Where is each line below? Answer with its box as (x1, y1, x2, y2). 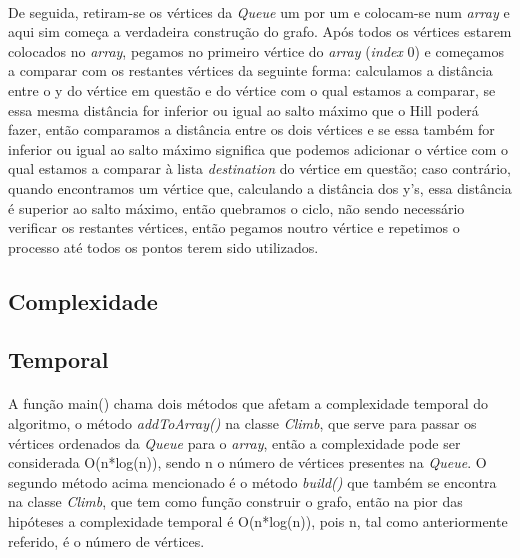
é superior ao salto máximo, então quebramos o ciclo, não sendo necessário (8, 197, 465, 218)
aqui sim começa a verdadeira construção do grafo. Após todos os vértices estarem (8, 21, 512, 42)
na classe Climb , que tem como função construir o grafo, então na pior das (8, 491, 463, 512)
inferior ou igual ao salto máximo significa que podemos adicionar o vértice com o (8, 138, 509, 159)
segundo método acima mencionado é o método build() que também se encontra (8, 471, 497, 492)
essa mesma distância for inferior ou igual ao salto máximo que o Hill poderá (8, 99, 479, 120)
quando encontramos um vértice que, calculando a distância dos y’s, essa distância (8, 177, 512, 198)
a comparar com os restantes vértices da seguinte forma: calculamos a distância (8, 60, 493, 81)
